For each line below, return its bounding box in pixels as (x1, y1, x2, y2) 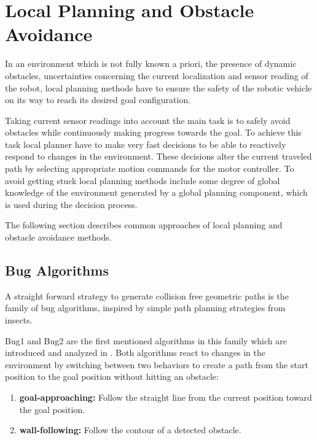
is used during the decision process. (5, 198, 138, 210)
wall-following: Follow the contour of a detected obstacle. (19, 423, 241, 436)
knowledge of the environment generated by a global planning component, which (5, 186, 308, 199)
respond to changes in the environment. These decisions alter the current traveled (5, 150, 312, 163)
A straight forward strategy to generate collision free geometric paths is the (5, 289, 289, 302)
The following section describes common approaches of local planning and (5, 218, 283, 231)
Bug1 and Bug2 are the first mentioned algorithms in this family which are (5, 334, 287, 347)
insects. (5, 314, 33, 326)
